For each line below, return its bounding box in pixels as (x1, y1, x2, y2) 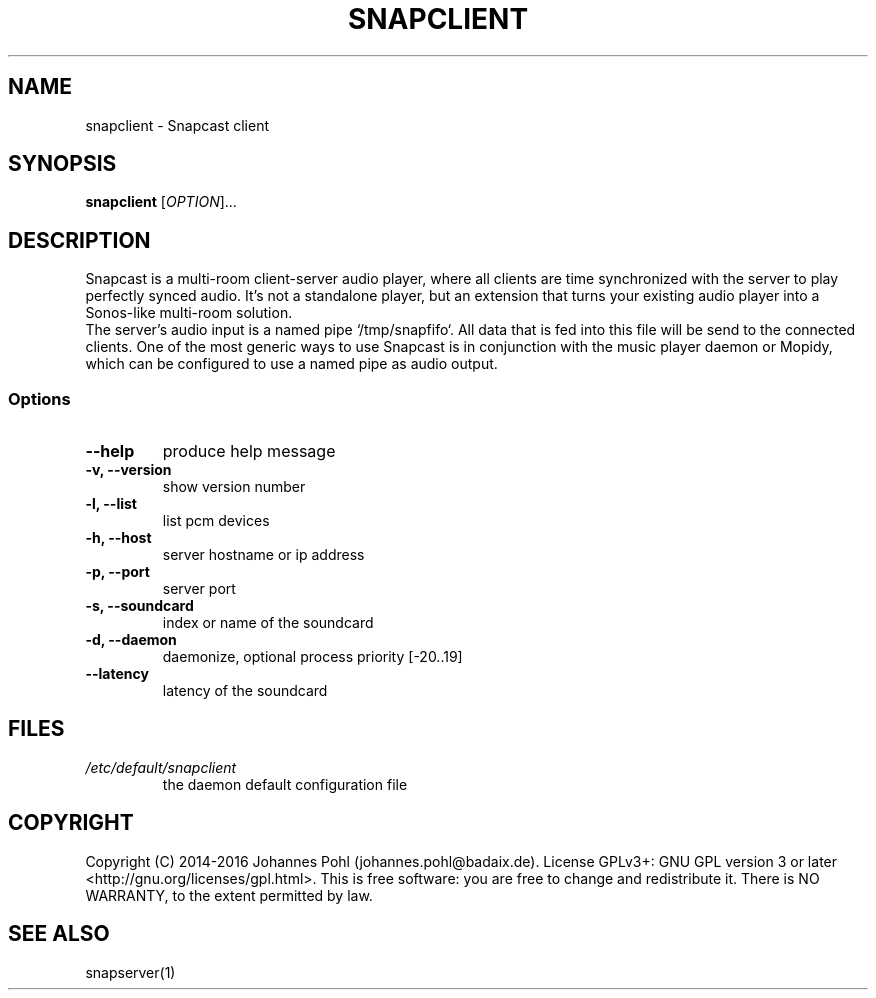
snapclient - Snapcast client (85, 116, 269, 134)
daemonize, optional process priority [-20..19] (162, 648, 463, 666)
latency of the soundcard (162, 682, 328, 700)
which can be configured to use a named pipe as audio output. (85, 355, 498, 373)
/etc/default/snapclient (85, 758, 237, 776)
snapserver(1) (85, 963, 176, 981)
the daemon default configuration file (162, 775, 408, 793)
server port (162, 580, 236, 598)
